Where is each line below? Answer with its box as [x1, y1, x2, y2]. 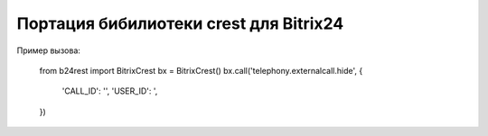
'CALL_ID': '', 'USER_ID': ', [61, 86, 158, 96]
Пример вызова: [16, 45, 81, 56]
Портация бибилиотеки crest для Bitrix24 [16, 14, 344, 33]
